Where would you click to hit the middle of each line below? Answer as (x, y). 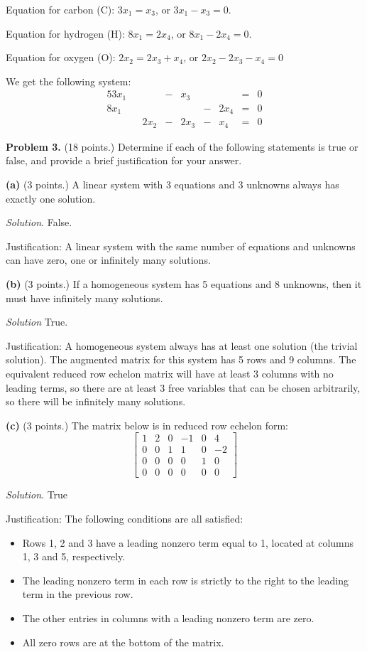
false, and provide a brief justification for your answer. (124, 160)
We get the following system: (69, 81)
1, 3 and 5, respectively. (74, 556)
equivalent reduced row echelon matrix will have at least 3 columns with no (170, 373)
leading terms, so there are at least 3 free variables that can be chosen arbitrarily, (183, 387)
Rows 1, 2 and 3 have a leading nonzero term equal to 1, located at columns (188, 542)
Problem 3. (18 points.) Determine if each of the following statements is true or (182, 146)
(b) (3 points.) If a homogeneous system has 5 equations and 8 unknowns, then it (184, 283)
